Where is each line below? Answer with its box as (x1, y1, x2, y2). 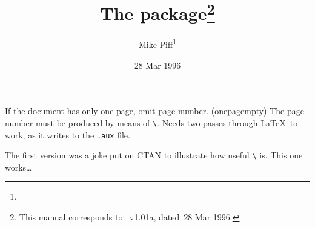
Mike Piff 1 (138, 36, 177, 51)
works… (5, 160, 32, 173)
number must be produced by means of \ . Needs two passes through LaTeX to (5, 116, 298, 129)
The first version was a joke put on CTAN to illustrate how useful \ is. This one (5, 149, 303, 161)
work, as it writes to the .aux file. (5, 128, 130, 141)
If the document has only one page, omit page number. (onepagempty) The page (5, 104, 304, 117)
